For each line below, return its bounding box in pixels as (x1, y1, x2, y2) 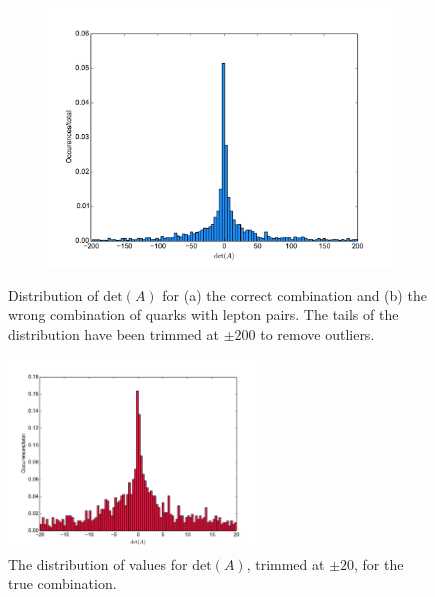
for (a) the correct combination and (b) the (162, 284, 427, 305)
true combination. (8, 573, 117, 594)
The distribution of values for (8, 553, 188, 574)
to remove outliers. (260, 323, 375, 344)
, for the (354, 553, 404, 574)
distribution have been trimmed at (8, 323, 219, 344)
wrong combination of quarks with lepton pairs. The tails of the (8, 304, 399, 325)
